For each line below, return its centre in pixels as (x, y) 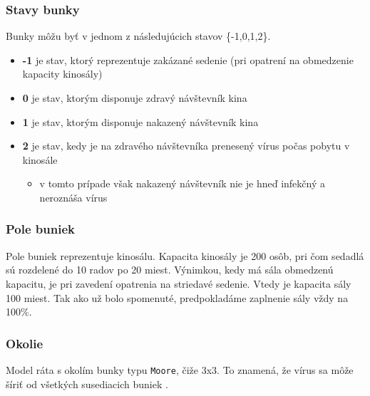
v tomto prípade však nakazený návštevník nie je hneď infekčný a (182, 183)
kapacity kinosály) (62, 74)
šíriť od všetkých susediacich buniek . (87, 384)
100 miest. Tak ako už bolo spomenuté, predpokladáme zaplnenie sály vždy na (177, 297)
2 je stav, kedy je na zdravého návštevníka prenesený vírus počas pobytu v (186, 146)
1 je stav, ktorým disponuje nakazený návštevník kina (140, 121)
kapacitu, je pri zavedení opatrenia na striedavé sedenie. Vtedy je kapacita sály (179, 283)
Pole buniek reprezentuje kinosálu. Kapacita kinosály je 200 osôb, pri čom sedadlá (185, 255)
